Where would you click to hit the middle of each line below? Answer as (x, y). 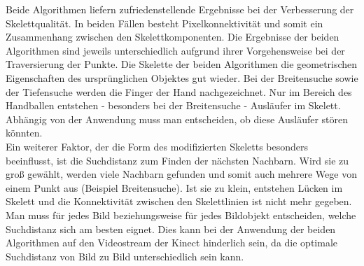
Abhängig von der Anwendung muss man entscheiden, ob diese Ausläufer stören (177, 119)
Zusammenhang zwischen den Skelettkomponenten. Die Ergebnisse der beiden (173, 37)
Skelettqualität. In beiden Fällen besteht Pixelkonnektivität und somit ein (164, 23)
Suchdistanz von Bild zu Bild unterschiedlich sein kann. (125, 256)
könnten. (24, 133)
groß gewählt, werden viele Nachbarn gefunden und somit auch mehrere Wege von (181, 174)
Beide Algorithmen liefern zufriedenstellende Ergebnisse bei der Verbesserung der (180, 9)
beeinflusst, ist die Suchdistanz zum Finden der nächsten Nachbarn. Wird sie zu (177, 160)
